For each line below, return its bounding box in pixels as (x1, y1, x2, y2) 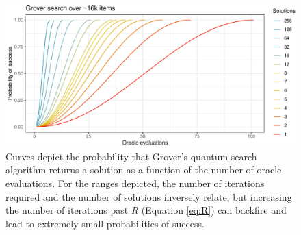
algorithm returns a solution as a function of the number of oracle (5, 162, 282, 177)
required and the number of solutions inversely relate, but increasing (5, 189, 292, 203)
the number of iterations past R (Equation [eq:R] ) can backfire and (5, 203, 287, 217)
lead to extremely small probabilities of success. (5, 216, 205, 230)
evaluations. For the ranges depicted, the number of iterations (5, 175, 265, 190)
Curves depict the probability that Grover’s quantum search (5, 149, 257, 163)
